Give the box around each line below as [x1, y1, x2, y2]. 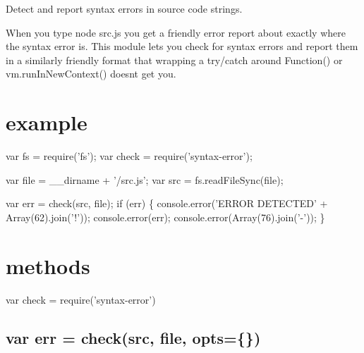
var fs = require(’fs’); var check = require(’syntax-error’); [6, 149, 253, 163]
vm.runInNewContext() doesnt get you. [6, 66, 176, 81]
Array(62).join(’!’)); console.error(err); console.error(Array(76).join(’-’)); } [6, 209, 325, 224]
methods [6, 251, 90, 280]
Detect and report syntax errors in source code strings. [6, 1, 243, 16]
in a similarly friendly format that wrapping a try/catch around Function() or [6, 52, 343, 67]
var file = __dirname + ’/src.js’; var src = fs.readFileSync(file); [6, 172, 284, 187]
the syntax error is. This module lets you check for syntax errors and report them [6, 39, 358, 54]
